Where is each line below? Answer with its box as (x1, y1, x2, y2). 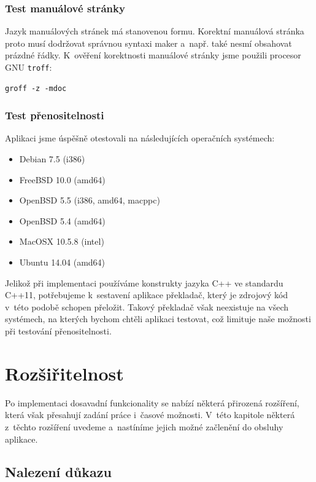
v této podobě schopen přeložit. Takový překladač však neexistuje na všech (5, 300, 288, 313)
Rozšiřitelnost (5, 360, 124, 385)
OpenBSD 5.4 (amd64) (19, 214, 106, 227)
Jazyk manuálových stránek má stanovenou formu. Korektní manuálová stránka (5, 25, 304, 38)
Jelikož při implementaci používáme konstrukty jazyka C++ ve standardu (5, 276, 283, 289)
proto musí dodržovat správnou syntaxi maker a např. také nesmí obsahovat (5, 36, 292, 49)
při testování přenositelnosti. (5, 325, 112, 337)
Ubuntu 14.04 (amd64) (19, 256, 106, 269)
